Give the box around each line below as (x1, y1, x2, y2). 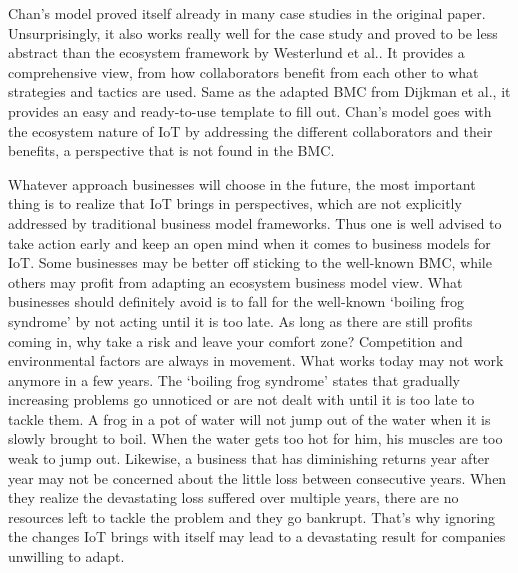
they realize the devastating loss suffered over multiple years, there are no (8, 487, 459, 508)
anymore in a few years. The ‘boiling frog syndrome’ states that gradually (8, 369, 461, 390)
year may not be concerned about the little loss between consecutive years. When (8, 467, 507, 488)
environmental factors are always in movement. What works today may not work (8, 350, 504, 371)
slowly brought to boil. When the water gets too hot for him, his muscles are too (8, 428, 503, 449)
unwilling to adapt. (8, 546, 125, 567)
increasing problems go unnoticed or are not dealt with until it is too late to (8, 389, 475, 410)
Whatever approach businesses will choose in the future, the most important (8, 173, 476, 194)
